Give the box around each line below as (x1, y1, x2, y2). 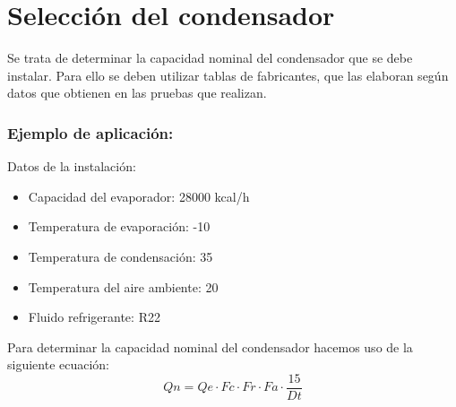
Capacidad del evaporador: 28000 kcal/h (28, 186, 250, 205)
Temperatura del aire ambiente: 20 (28, 277, 219, 296)
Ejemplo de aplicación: (7, 121, 174, 143)
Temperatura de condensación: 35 (28, 247, 213, 265)
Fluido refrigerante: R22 (28, 307, 160, 326)
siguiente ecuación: (7, 355, 110, 374)
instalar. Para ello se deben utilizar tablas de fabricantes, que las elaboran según (7, 65, 449, 84)
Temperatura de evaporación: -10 (28, 217, 211, 236)
